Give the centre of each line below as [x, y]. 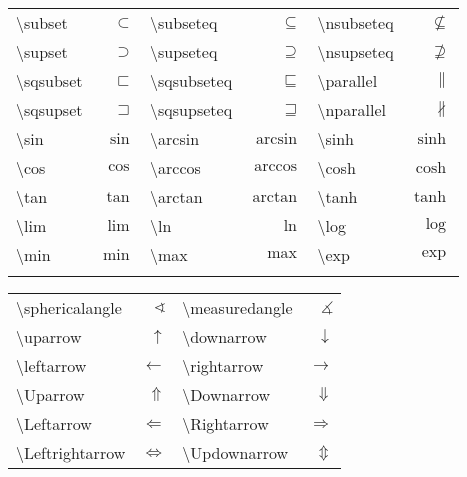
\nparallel [351, 109]
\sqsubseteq [191, 80]
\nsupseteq [355, 51]
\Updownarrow [235, 452]
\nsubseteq [355, 22]
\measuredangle [237, 307]
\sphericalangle [69, 307]
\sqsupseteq [191, 109]
